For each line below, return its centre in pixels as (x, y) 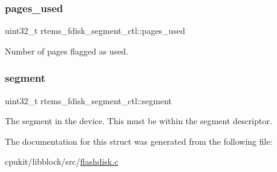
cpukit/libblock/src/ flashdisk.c (62, 161)
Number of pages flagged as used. (67, 51)
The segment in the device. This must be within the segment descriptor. (138, 121)
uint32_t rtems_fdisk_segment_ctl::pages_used (95, 31)
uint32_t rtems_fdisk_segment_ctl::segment (89, 100)
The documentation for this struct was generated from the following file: (139, 141)
